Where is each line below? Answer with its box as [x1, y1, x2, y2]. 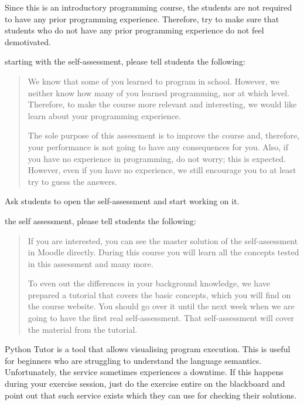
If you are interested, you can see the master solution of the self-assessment [28, 234, 298, 247]
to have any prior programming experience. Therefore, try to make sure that [5, 12, 279, 25]
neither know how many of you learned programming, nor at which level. [28, 86, 290, 99]
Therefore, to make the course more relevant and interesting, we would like [28, 98, 297, 110]
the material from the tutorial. [28, 323, 138, 335]
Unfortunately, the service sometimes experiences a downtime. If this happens [5, 366, 283, 378]
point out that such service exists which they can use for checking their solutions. [5, 389, 297, 401]
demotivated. [5, 35, 51, 48]
